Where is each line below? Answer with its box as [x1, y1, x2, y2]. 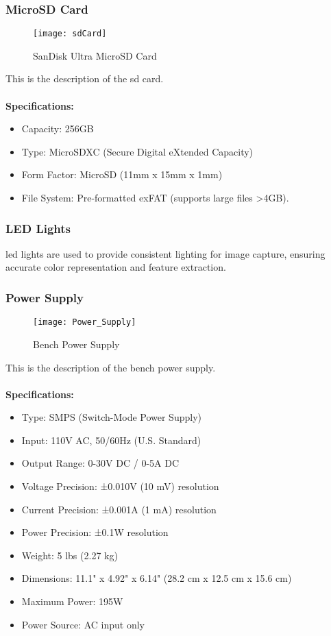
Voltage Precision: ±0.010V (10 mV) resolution [21, 479, 219, 493]
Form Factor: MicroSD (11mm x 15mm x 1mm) [21, 167, 223, 182]
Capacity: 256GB [21, 121, 94, 136]
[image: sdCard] [33, 29, 107, 39]
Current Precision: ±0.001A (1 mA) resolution [21, 502, 217, 516]
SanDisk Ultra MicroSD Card [33, 48, 157, 62]
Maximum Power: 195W [21, 594, 123, 609]
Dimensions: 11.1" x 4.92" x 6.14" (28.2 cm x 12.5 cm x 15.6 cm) [21, 571, 292, 585]
